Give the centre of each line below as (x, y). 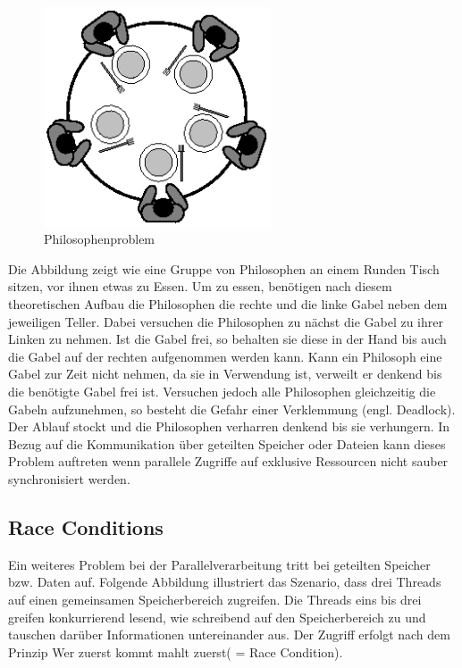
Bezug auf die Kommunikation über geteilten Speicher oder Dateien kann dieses (227, 443)
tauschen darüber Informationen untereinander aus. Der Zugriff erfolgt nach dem (229, 635)
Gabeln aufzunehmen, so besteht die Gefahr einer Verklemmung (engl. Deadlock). (232, 409)
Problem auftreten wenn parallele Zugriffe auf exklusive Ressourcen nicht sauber (228, 461)
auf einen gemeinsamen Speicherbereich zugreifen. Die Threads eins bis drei (215, 599)
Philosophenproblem (100, 239)
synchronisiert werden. (69, 478)
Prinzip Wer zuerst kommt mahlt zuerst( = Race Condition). (176, 651)
